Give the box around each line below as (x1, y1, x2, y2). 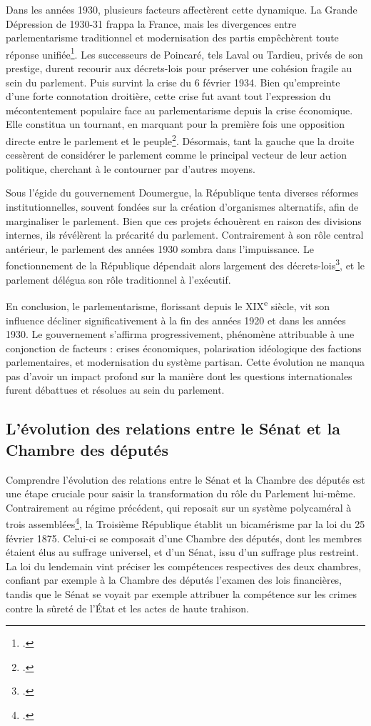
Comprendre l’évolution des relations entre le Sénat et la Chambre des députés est (6, 472, 365, 487)
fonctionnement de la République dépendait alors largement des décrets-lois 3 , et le (6, 256, 365, 273)
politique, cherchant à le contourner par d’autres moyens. (6, 161, 255, 176)
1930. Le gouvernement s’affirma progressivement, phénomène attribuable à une (6, 327, 355, 342)
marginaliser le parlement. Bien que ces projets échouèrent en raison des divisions (6, 213, 362, 228)
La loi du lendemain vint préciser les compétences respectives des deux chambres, (6, 558, 362, 573)
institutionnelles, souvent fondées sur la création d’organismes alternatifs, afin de (6, 199, 359, 214)
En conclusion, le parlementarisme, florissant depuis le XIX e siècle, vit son (6, 297, 330, 313)
